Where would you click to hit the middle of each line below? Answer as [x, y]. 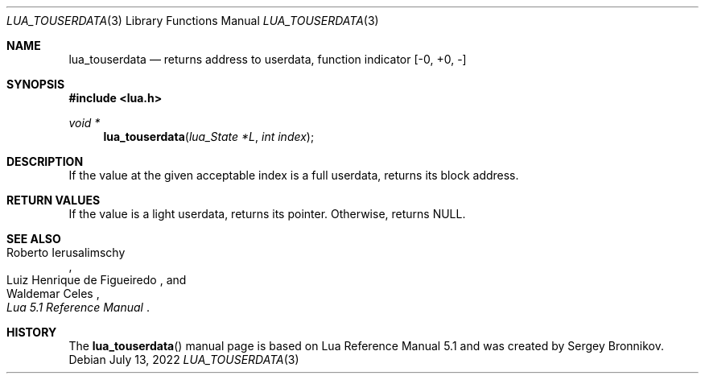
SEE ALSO [34, 239]
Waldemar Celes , [53, 293]
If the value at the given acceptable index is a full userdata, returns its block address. [294, 175]
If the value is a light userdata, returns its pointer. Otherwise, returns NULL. [267, 214]
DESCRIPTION [45, 161]
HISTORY [32, 332]
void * [85, 123]
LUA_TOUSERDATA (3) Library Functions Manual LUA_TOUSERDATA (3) [193, 21]
